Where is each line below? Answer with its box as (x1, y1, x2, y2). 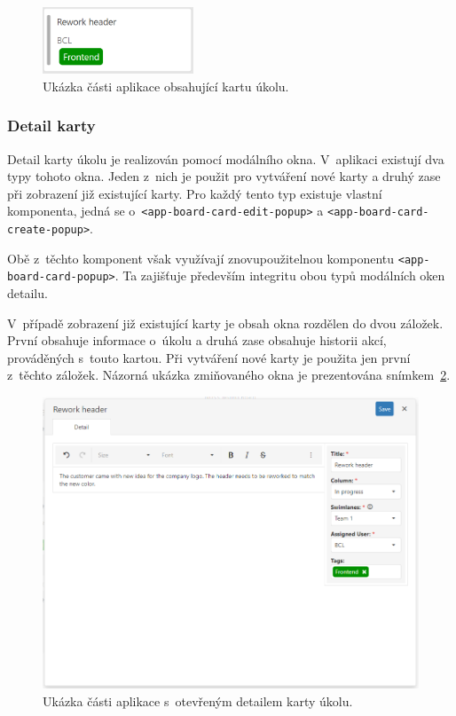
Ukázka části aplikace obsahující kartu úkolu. (43, 76, 289, 95)
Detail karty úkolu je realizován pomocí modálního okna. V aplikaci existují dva (7, 149, 444, 168)
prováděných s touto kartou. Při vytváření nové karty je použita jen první (7, 348, 411, 366)
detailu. (7, 284, 48, 303)
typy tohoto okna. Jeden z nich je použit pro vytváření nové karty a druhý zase (7, 167, 441, 185)
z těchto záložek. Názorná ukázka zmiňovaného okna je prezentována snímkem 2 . (7, 366, 451, 384)
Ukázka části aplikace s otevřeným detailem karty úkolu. (43, 691, 353, 710)
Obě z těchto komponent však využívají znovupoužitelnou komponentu (7, 248, 395, 267)
